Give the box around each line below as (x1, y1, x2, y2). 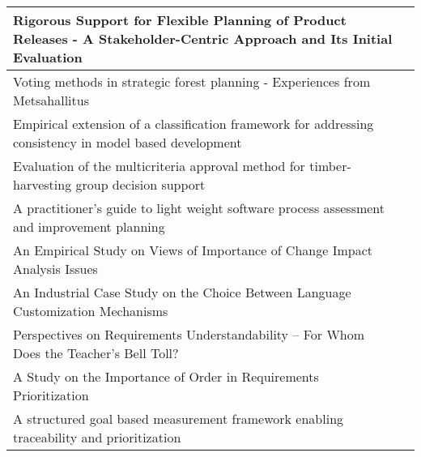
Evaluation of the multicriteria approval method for (13, 156, 305, 175)
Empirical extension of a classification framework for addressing (13, 114, 374, 133)
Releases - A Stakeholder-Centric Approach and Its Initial (13, 29, 393, 48)
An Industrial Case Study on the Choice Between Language (13, 283, 351, 301)
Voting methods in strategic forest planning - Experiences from (13, 72, 371, 91)
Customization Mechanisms (13, 301, 168, 320)
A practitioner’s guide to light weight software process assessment (13, 199, 385, 217)
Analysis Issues (13, 259, 98, 278)
